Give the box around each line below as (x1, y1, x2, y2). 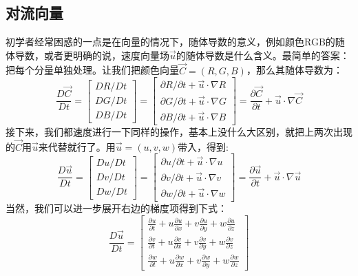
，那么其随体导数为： (246, 63, 343, 77)
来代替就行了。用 (38, 139, 116, 153)
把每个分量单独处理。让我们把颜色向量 (6, 63, 179, 77)
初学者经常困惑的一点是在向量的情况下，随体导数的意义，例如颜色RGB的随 (6, 34, 345, 49)
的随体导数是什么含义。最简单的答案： (176, 47, 350, 62)
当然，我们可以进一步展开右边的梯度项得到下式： (6, 201, 227, 215)
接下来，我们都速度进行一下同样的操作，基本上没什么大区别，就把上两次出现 (6, 124, 352, 138)
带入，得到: (178, 139, 229, 153)
